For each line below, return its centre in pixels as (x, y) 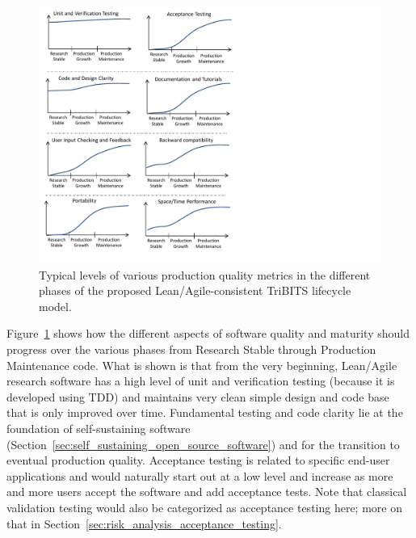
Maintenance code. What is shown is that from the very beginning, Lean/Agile (202, 365)
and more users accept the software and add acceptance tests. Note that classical (207, 492)
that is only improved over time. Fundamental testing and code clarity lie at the (205, 412)
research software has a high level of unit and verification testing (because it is (201, 381)
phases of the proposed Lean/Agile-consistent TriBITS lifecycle (195, 290)
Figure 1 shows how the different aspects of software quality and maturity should (208, 333)
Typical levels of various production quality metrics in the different (205, 274)
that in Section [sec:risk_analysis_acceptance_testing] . (144, 523)
